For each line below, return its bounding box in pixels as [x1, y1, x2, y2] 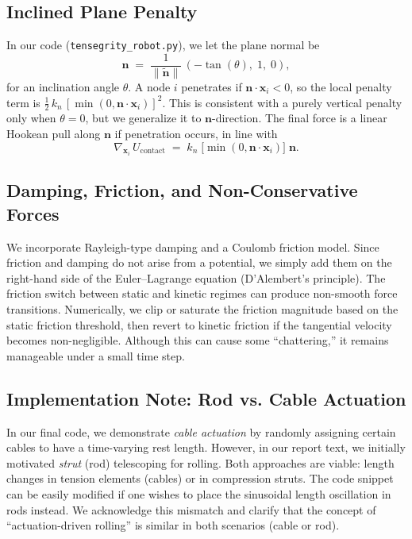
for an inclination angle [6, 78, 120, 94]
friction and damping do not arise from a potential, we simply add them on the [6, 254, 392, 271]
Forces [6, 201, 60, 225]
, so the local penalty [290, 78, 392, 94]
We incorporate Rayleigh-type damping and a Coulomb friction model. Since [6, 238, 379, 255]
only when [6, 110, 56, 126]
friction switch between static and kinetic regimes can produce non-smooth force [6, 285, 398, 302]
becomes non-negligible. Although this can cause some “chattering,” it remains [6, 332, 389, 348]
